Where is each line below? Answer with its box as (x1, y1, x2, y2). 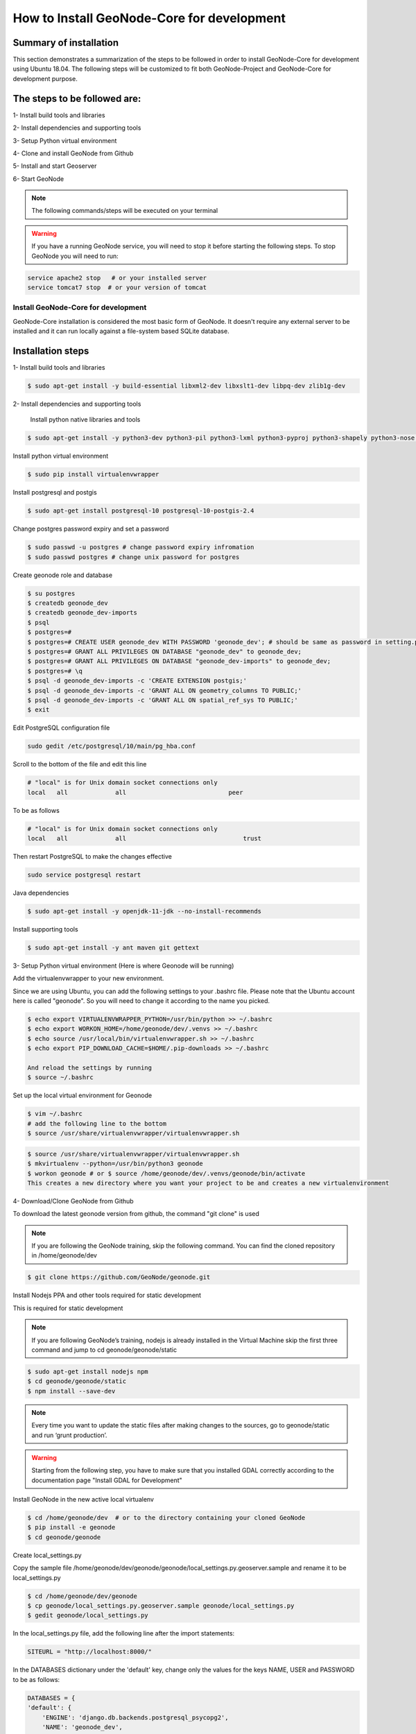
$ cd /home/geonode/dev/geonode (27, 1592, 138, 1600)
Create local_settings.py (12, 1551, 83, 1559)
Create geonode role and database (12, 571, 113, 579)
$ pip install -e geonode (27, 1523, 116, 1531)
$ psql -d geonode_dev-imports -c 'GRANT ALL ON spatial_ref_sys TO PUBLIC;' (27, 696, 298, 704)
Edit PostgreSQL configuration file (12, 723, 110, 732)
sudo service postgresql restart (27, 871, 141, 879)
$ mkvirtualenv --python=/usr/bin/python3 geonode (27, 1160, 204, 1168)
